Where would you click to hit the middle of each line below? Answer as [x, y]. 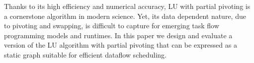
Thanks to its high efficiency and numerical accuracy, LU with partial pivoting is [127, 6]
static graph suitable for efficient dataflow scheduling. [85, 54]
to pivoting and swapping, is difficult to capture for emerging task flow [112, 26]
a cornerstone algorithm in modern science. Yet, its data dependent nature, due [125, 16]
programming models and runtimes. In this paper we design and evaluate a [118, 35]
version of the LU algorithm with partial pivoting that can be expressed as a [121, 45]
